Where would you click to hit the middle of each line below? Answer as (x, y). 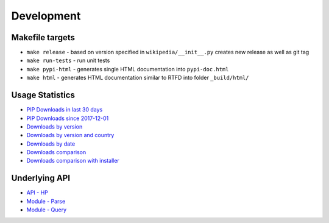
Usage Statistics (43, 95)
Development (46, 16)
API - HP (37, 193)
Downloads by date (51, 144)
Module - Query (47, 210)
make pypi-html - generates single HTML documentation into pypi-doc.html (128, 69)
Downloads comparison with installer (73, 161)
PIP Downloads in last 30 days (65, 110)
